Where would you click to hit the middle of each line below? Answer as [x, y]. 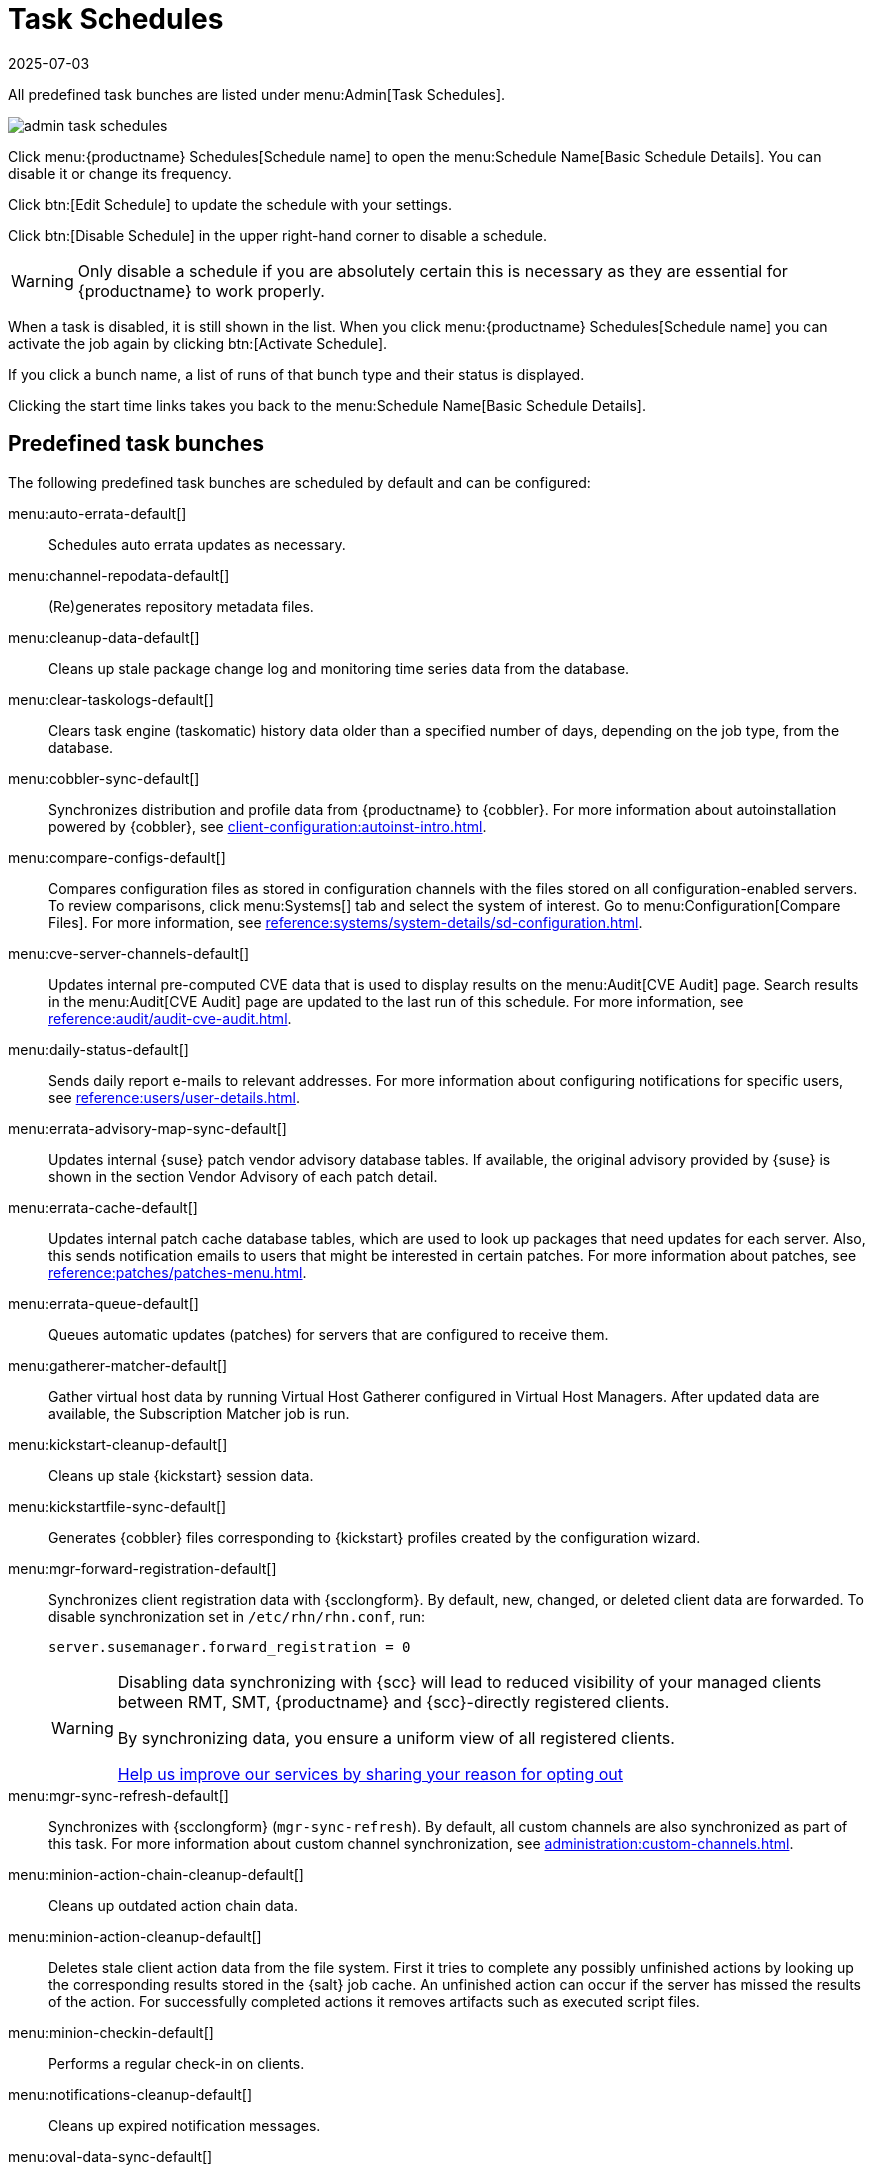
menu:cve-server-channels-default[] [129, 953]
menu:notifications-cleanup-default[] [130, 2094]
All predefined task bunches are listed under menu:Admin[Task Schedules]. [257, 94]
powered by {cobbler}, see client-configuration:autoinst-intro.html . [267, 826]
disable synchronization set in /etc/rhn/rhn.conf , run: [237, 1616]
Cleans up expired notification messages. [184, 2125]
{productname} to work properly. [201, 290]
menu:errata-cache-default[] [103, 1207]
